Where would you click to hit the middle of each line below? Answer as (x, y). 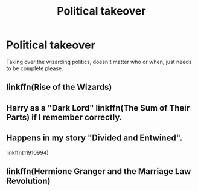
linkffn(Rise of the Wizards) (59, 87)
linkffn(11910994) (28, 152)
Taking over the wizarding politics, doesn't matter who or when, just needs (99, 62)
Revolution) (28, 180)
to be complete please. (35, 68)
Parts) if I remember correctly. (64, 117)
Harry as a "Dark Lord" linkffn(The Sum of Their (98, 108)
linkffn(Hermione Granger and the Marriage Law (99, 171)
